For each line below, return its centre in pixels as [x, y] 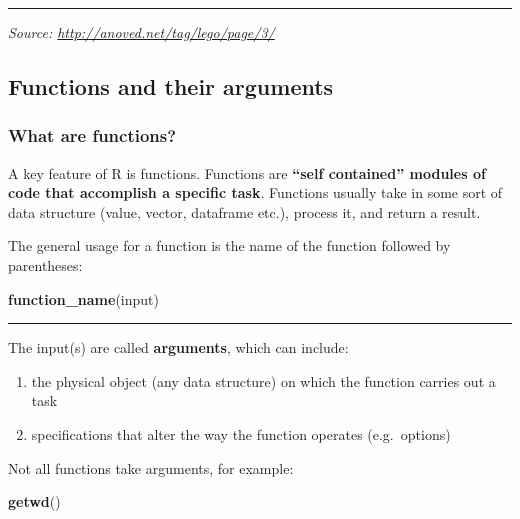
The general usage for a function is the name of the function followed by [229, 245]
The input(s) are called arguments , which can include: [178, 347]
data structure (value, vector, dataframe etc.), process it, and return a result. [244, 211]
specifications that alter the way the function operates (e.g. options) [241, 433]
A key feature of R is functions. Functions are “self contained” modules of [247, 172]
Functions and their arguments [171, 85]
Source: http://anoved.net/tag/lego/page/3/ [141, 32]
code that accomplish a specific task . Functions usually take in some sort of [255, 192]
